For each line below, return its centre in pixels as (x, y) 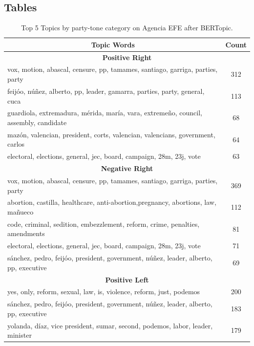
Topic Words (113, 44)
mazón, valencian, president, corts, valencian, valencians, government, (111, 134)
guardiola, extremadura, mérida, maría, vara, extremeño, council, (105, 113)
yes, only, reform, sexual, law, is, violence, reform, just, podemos (104, 292)
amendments (26, 233)
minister (20, 335)
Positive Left (127, 279)
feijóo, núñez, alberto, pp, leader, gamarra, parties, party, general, (106, 91)
